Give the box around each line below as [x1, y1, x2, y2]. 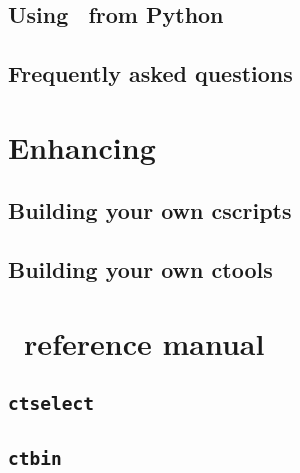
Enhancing [8, 126, 156, 167]
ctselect [8, 393, 94, 415]
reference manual [24, 322, 265, 363]
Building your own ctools [8, 254, 273, 285]
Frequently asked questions [8, 58, 293, 89]
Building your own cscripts [8, 195, 292, 226]
